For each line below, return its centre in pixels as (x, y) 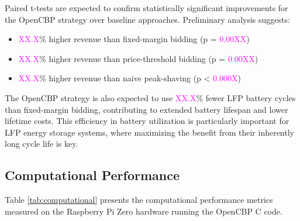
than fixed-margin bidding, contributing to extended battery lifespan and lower (146, 109)
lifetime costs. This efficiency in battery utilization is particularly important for (147, 121)
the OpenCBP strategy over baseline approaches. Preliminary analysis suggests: (147, 19)
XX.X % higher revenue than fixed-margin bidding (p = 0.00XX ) (134, 39)
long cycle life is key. (42, 144)
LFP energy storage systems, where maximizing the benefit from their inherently (149, 132)
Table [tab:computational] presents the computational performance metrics (139, 200)
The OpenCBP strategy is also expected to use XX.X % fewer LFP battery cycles (150, 97)
